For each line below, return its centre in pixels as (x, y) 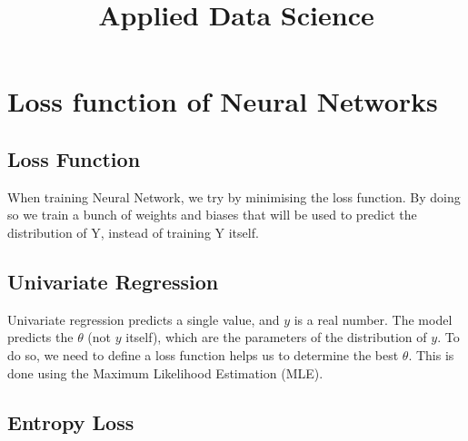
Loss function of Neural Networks (223, 101)
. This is (431, 354)
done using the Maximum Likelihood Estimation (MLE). (165, 372)
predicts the (40, 337)
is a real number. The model (373, 319)
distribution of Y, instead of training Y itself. (133, 232)
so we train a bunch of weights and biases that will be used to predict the (212, 215)
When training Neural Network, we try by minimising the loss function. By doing (234, 196)
